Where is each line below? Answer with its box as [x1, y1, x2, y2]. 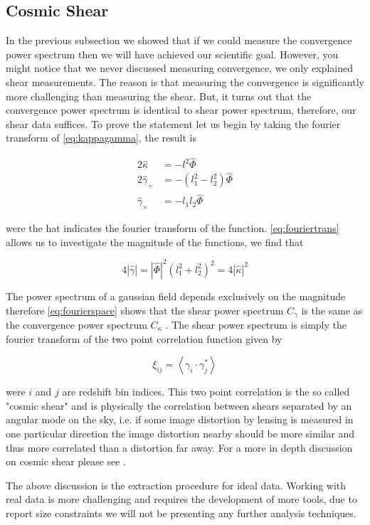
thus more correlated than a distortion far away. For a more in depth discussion [6, 440, 353, 455]
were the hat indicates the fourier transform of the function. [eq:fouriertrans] [6, 221, 339, 235]
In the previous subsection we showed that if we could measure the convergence [6, 33, 352, 48]
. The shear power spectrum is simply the [165, 317, 347, 332]
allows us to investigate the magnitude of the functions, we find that [6, 234, 304, 249]
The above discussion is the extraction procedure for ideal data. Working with [6, 477, 347, 492]
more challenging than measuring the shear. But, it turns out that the [6, 88, 312, 103]
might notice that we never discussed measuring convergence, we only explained [6, 60, 354, 75]
